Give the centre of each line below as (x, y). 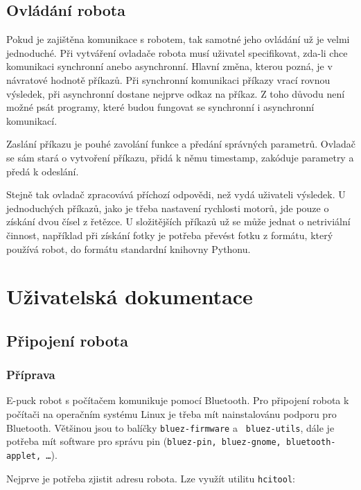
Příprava (31, 375)
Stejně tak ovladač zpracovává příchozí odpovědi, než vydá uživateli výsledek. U (176, 194)
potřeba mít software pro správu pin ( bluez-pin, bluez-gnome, (144, 441)
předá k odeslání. (43, 171)
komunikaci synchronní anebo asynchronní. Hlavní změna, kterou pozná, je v (169, 66)
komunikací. (32, 120)
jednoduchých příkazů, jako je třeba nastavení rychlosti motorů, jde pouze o (168, 208)
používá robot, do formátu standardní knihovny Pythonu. (129, 248)
